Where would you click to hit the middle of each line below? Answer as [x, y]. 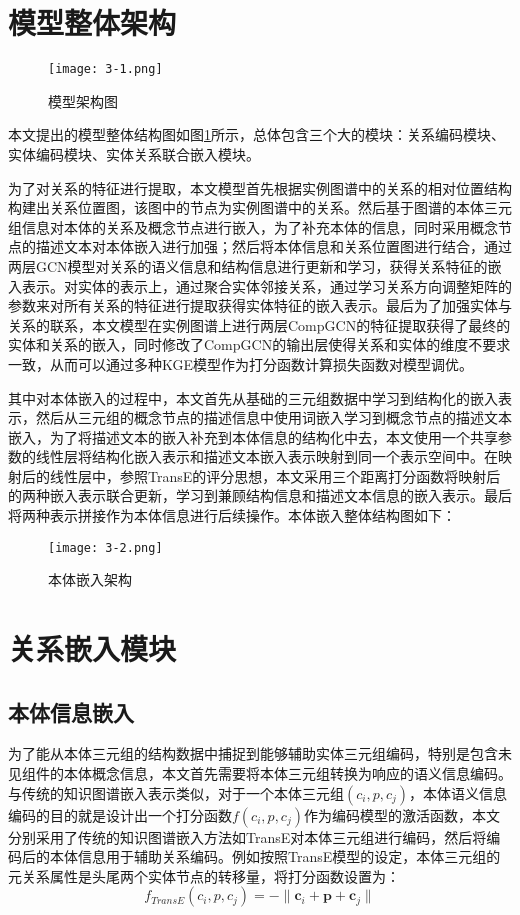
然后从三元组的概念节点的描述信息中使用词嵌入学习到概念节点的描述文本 [273, 417]
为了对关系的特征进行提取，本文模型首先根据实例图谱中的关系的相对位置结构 [260, 187]
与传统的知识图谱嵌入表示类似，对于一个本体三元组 [176, 792]
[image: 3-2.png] [105, 547]
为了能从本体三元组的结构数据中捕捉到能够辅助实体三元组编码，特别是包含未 [260, 753]
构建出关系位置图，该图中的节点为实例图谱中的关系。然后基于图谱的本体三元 [260, 207]
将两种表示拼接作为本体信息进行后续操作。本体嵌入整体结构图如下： [232, 515]
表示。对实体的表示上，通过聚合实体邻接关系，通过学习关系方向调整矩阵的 [266, 285]
